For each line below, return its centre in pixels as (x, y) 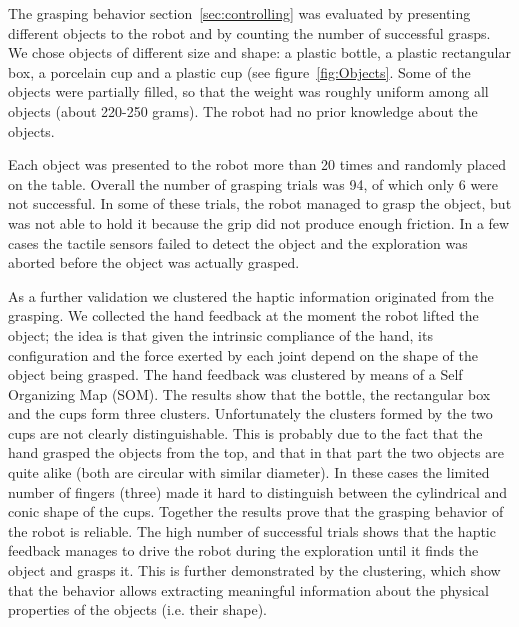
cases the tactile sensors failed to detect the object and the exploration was (238, 242)
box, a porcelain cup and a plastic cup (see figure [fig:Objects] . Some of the (239, 71)
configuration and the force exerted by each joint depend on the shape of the (243, 354)
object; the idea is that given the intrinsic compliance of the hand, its (220, 334)
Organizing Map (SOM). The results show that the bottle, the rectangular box (249, 393)
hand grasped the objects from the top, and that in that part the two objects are (256, 452)
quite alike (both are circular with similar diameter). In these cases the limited (249, 472)
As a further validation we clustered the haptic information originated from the (251, 295)
